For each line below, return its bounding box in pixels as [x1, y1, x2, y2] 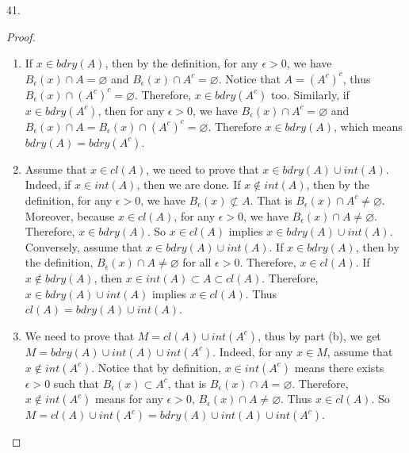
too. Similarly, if [271, 86, 350, 102]
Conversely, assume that [25, 238, 143, 255]
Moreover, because [25, 207, 115, 224]
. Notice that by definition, [91, 359, 221, 375]
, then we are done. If [136, 176, 241, 193]
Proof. [6, 28, 36, 44]
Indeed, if [25, 176, 71, 193]
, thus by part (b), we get [258, 327, 381, 344]
